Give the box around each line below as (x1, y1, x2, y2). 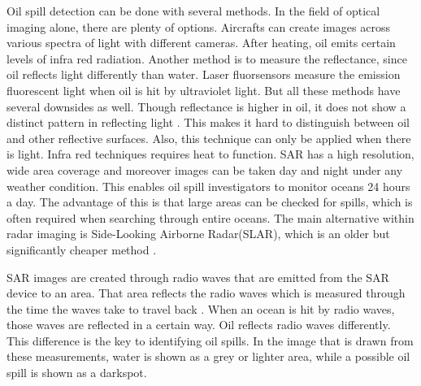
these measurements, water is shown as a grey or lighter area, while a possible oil (7, 348, 410, 365)
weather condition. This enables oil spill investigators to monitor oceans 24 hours (7, 177, 410, 194)
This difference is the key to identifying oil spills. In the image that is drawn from (7, 332, 414, 349)
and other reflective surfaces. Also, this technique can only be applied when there (7, 129, 411, 146)
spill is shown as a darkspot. (7, 364, 147, 381)
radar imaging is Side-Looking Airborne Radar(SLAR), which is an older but (7, 225, 390, 242)
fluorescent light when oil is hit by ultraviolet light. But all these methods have (7, 81, 401, 98)
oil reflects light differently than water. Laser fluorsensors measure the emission (7, 66, 401, 83)
